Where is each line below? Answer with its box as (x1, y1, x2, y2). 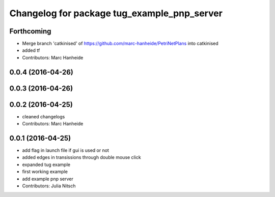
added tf (22, 47, 40, 53)
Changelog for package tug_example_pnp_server (9, 8, 223, 19)
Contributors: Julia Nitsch (22, 183, 76, 189)
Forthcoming (9, 27, 51, 36)
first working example (22, 169, 68, 175)
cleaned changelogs (22, 113, 65, 119)
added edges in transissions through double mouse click (22, 154, 141, 160)
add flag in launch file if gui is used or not (22, 147, 109, 153)
